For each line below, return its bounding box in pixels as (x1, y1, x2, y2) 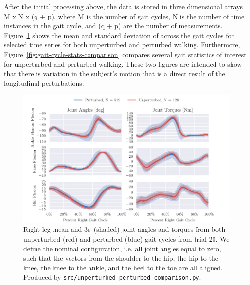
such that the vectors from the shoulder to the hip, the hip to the (23, 253, 218, 263)
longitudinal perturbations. (4, 77, 84, 88)
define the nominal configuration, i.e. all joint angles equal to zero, (23, 243, 221, 253)
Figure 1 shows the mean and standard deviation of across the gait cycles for (4, 30, 234, 40)
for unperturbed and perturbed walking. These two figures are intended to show (4, 58, 242, 69)
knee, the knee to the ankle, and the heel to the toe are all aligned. (23, 262, 223, 272)
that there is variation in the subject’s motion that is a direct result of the (4, 68, 225, 78)
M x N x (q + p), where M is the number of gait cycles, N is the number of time (4, 11, 245, 21)
